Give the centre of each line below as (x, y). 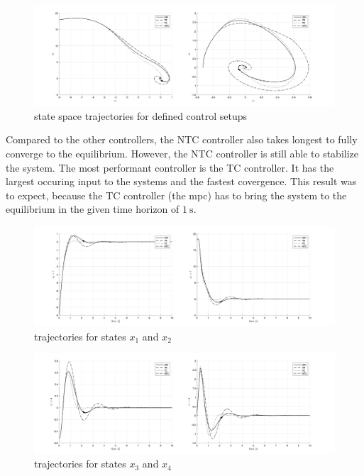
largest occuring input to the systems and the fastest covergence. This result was (181, 181)
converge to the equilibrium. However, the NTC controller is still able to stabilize (182, 153)
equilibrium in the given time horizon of (93, 209)
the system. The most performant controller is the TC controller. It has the (170, 167)
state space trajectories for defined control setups (140, 115)
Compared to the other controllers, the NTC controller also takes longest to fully (182, 139)
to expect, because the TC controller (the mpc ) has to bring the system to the (176, 195)
